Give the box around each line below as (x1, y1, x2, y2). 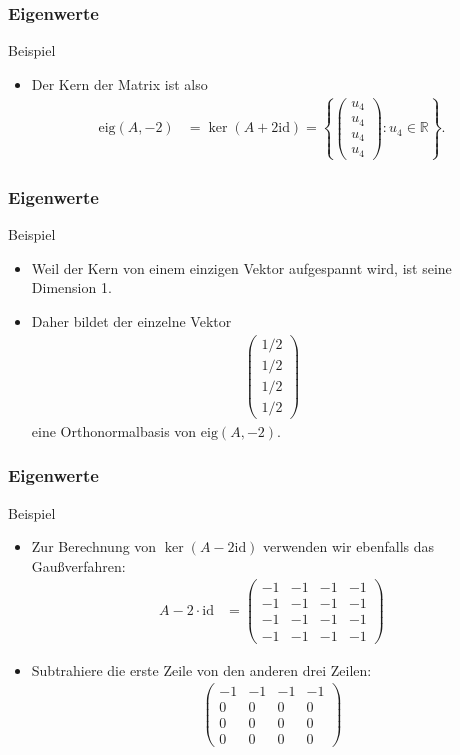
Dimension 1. (31, 277, 112, 298)
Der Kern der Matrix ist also (31, 73, 208, 94)
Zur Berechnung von (31, 536, 157, 557)
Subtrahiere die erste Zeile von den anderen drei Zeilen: (31, 659, 372, 680)
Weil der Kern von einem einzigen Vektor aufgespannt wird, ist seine (31, 257, 452, 278)
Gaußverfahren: (31, 555, 126, 576)
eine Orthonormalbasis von (31, 420, 197, 441)
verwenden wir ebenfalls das (263, 536, 435, 557)
